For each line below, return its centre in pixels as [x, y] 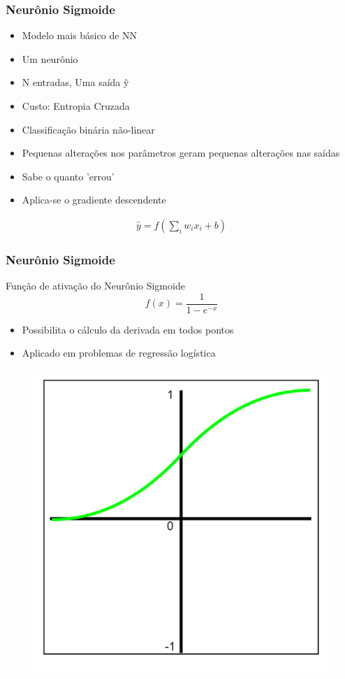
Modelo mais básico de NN [80, 35]
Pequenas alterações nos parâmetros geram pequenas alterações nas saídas [181, 153]
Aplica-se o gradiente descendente [94, 200]
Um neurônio [50, 58]
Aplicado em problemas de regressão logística [119, 353]
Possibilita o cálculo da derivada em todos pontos [128, 329]
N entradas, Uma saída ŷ [75, 82]
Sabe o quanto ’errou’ [68, 176]
